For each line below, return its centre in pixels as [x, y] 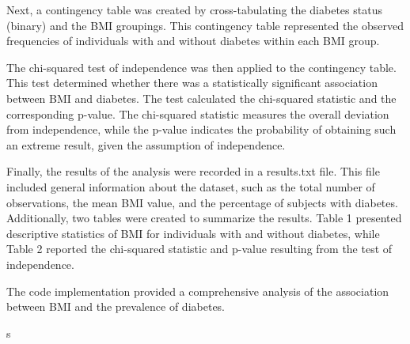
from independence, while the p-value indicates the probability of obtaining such [201, 129]
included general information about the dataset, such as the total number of [191, 186]
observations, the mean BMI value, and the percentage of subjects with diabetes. [202, 202]
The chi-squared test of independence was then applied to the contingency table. [201, 67]
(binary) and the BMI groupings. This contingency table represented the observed [205, 25]
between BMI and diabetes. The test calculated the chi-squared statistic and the [201, 98]
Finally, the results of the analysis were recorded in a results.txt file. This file [193, 171]
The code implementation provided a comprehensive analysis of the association [198, 291]
